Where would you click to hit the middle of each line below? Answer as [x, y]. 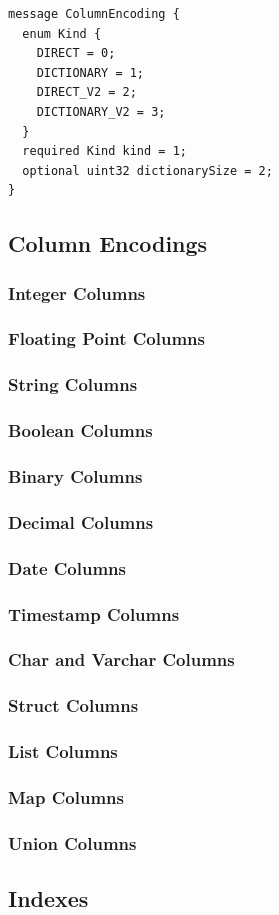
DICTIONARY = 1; [90, 72]
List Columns [63, 751]
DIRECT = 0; [76, 53]
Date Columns [67, 567]
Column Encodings [108, 243]
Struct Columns [73, 705]
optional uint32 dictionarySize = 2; [147, 170]
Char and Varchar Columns [121, 659]
